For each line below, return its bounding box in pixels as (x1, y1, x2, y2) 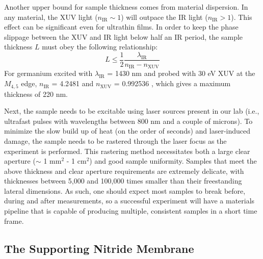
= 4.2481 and (51, 78, 94, 89)
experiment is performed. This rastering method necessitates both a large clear (4, 145, 250, 156)
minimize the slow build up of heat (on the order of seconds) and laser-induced (4, 125, 251, 136)
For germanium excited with (4, 68, 93, 79)
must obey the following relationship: (42, 41, 158, 52)
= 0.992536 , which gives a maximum (114, 78, 231, 89)
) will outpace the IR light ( (121, 11, 208, 22)
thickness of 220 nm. (4, 88, 68, 99)
